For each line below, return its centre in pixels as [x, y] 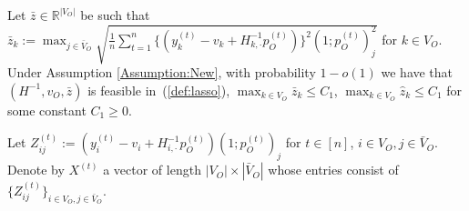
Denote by [36, 170]
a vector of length [152, 170]
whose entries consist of [333, 170]
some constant [47, 110]
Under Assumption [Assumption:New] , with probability [162, 72]
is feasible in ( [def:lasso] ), [159, 90]
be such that [115, 15]
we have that [417, 72]
